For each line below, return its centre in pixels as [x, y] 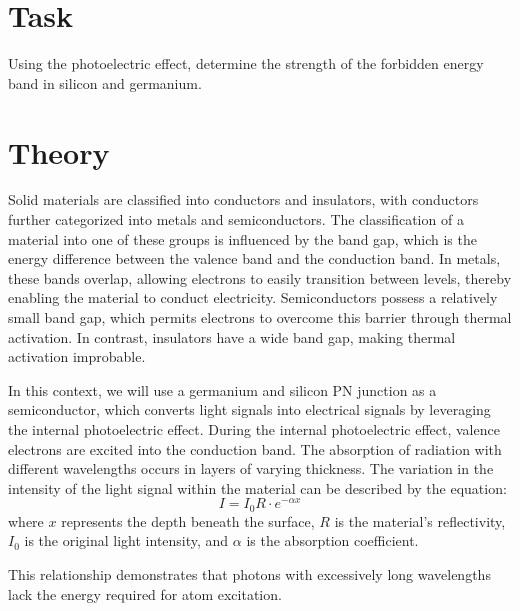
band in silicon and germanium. [105, 82]
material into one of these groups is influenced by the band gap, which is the [242, 238]
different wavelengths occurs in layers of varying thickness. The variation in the [251, 468]
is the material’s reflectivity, [420, 520]
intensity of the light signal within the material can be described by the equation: [257, 487]
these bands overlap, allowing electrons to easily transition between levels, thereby [260, 277]
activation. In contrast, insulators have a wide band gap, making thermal [232, 336]
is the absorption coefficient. [332, 540]
